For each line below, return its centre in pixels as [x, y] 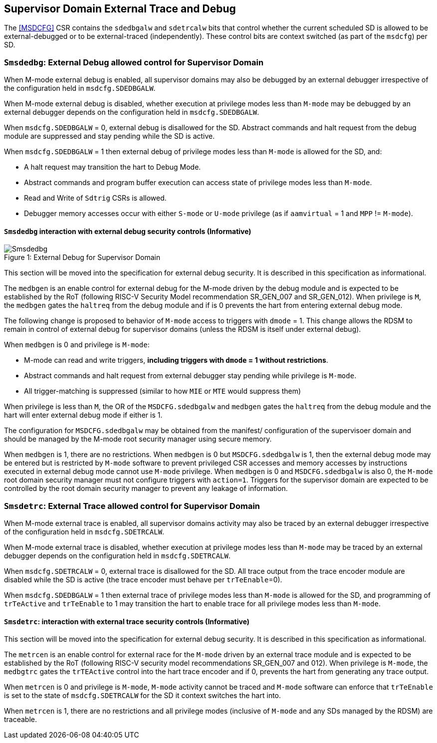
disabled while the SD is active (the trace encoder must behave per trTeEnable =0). [143, 580]
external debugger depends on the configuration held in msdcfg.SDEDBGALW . [132, 112]
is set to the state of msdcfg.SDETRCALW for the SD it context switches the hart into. [143, 696]
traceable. [21, 720]
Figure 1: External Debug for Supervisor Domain [82, 257]
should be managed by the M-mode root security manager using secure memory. [138, 439]
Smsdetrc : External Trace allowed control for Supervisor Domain [132, 506]
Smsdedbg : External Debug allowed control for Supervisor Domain [134, 62]
